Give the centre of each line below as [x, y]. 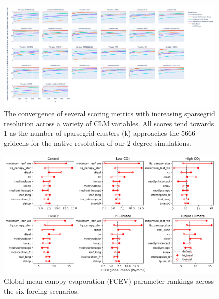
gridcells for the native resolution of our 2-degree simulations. [98, 143]
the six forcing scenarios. [42, 290]
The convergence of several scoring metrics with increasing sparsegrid [109, 114]
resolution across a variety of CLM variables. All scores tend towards [109, 123]
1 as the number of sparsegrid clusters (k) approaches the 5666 [100, 133]
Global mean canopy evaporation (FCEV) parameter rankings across [109, 281]
